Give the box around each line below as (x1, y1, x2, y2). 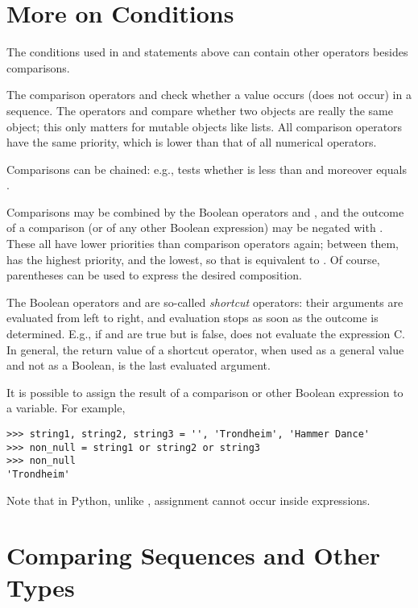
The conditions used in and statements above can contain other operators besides (6, 43, 408, 60)
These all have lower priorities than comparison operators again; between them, (6, 235, 399, 252)
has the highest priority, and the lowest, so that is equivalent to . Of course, (6, 250, 380, 267)
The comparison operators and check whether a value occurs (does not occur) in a (6, 86, 412, 103)
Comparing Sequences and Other (6, 539, 381, 572)
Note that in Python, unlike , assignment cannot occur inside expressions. (6, 491, 370, 508)
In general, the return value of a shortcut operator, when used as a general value (6, 341, 404, 358)
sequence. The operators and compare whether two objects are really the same (6, 101, 393, 118)
